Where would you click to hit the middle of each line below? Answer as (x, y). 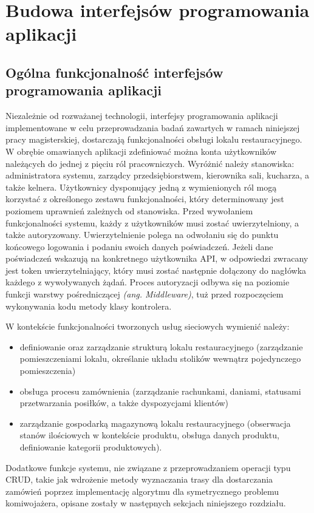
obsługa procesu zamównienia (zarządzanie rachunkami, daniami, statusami (160, 391)
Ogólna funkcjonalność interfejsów (114, 72)
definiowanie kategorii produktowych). (91, 447)
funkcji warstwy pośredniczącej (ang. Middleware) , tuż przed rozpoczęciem (145, 294)
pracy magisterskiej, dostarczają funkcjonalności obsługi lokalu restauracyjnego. (154, 139)
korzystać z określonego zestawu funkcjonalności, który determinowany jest (145, 199)
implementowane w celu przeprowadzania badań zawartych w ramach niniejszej (153, 127)
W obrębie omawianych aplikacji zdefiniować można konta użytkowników (141, 151)
